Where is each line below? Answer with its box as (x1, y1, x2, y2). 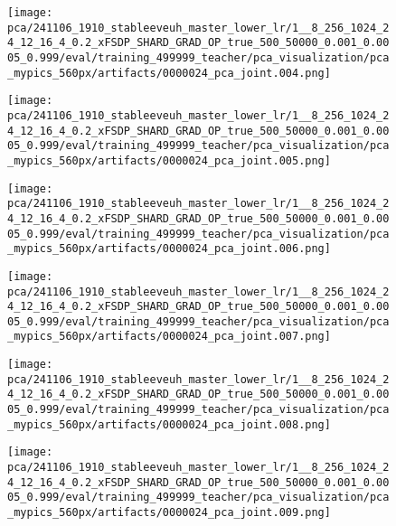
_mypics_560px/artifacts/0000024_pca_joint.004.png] (7, 66, 331, 80)
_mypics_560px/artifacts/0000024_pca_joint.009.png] (7, 506, 331, 520)
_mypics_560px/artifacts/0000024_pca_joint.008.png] (7, 418, 331, 431)
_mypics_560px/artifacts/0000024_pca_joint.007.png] (7, 330, 331, 343)
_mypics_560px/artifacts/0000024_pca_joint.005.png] (7, 154, 331, 167)
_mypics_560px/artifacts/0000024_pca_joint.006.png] (7, 242, 331, 256)
